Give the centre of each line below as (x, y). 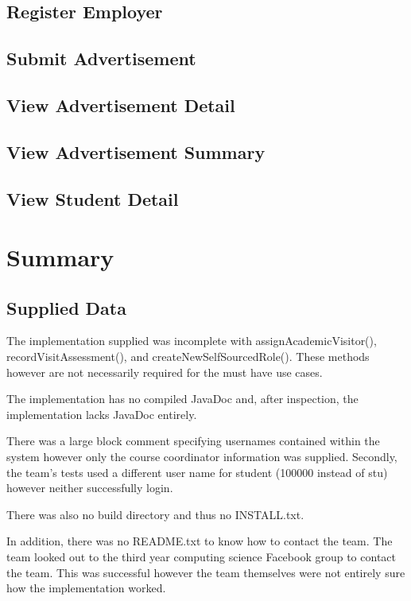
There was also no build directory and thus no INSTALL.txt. (155, 514)
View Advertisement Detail (121, 105)
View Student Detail (93, 198)
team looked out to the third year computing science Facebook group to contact (201, 557)
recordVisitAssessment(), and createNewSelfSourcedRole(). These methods (188, 357)
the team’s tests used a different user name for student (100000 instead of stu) (197, 472)
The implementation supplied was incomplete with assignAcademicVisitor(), (192, 341)
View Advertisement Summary (136, 151)
